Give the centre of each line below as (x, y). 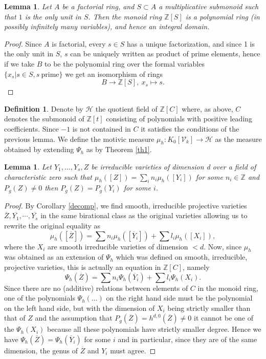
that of (15, 318)
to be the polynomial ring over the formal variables (125, 63)
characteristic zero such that (48, 176)
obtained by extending (39, 149)
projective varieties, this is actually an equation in (83, 267)
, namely (196, 267)
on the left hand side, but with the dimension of (80, 308)
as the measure (238, 139)
